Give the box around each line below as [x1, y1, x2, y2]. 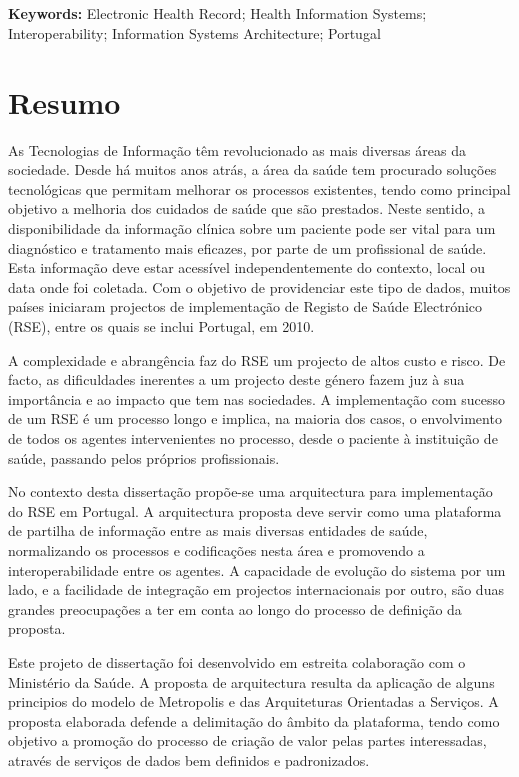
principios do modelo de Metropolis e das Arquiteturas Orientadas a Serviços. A [8, 691, 499, 712]
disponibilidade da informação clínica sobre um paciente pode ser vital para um [8, 218, 496, 239]
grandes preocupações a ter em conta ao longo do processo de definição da [8, 598, 462, 619]
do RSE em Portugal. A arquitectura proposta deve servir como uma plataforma [8, 500, 502, 521]
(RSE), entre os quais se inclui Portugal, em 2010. [8, 316, 315, 337]
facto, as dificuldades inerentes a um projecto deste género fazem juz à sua [8, 369, 465, 390]
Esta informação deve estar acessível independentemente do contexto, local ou [8, 257, 485, 278]
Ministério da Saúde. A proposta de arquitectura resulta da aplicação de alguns [8, 671, 495, 692]
